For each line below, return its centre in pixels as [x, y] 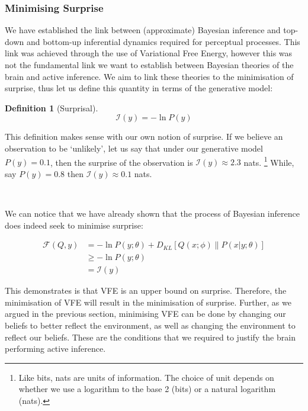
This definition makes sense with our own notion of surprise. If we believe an [144, 137]
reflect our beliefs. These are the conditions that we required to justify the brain [150, 337]
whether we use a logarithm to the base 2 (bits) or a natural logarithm [147, 389]
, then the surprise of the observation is [121, 162]
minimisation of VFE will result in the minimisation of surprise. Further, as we [148, 302]
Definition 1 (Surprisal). [52, 107]
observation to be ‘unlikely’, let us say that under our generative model [134, 148]
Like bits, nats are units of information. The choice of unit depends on [146, 377]
